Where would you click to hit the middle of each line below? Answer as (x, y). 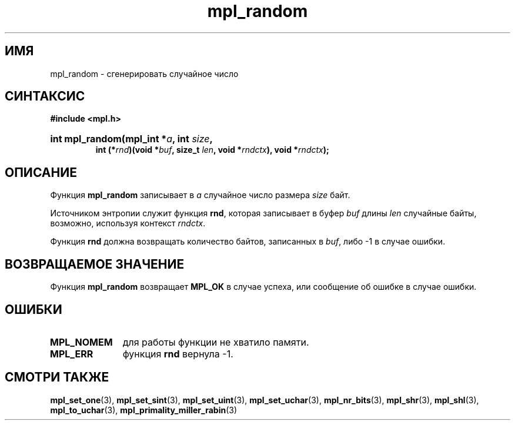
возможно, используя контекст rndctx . (128, 223)
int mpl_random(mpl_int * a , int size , (131, 139)
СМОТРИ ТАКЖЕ (57, 377)
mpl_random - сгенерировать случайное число (144, 73)
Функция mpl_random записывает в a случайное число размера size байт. (200, 195)
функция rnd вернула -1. (178, 354)
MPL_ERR (72, 354)
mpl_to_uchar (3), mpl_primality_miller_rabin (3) (144, 410)
